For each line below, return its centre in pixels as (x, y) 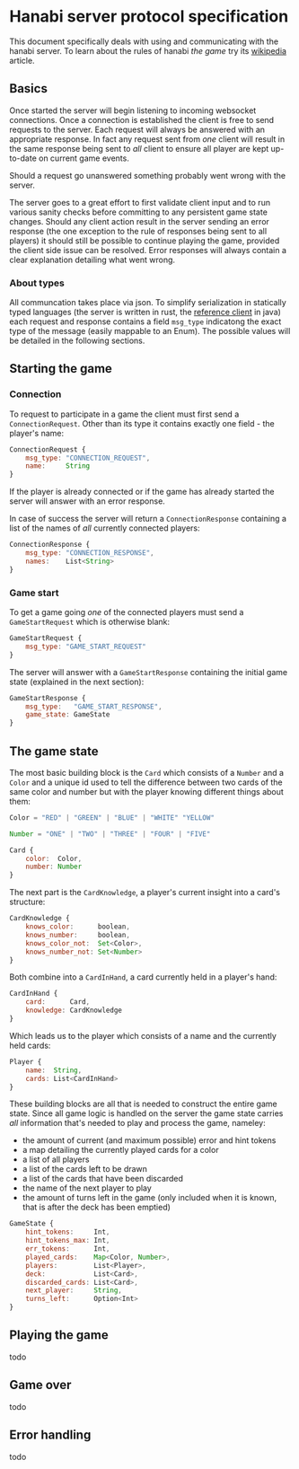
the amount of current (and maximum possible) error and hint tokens (149, 1140)
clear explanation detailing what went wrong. (92, 259)
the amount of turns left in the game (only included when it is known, (149, 1198)
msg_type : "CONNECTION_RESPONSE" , (90, 553)
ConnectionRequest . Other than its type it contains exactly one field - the (142, 423)
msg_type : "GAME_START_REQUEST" (86, 647)
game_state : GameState (68, 715)
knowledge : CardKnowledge (74, 1011)
